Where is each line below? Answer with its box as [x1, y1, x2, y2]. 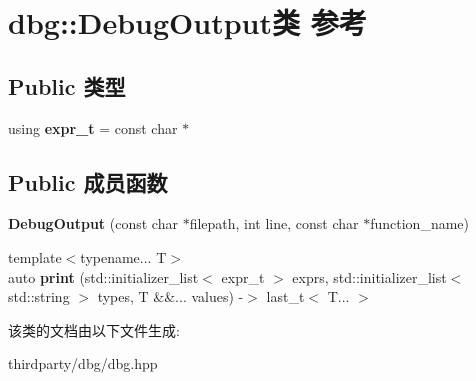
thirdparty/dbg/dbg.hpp [8, 353, 158, 374]
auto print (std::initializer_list [8, 266, 199, 287]
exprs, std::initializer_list [292, 266, 447, 287]
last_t [266, 286, 305, 307]
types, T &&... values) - [97, 286, 244, 307]
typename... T [80, 246, 167, 267]
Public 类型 [8, 70, 126, 101]
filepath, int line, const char [189, 213, 359, 234]
